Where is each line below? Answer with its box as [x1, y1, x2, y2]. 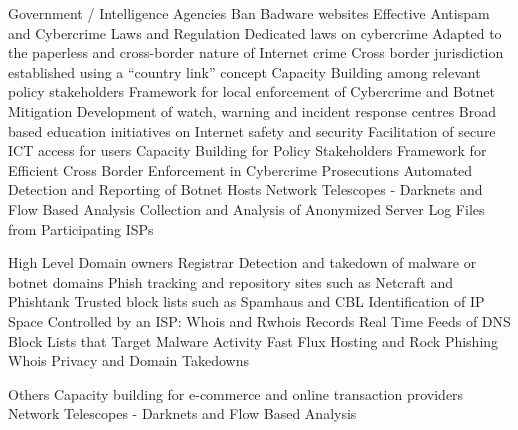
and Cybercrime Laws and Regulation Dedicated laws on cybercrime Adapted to [8, 22, 502, 43]
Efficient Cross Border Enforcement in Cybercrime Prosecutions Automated [8, 159, 473, 180]
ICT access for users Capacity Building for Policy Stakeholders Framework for [8, 140, 487, 161]
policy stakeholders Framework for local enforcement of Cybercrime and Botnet [8, 81, 495, 102]
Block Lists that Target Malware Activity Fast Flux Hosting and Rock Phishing [8, 330, 499, 351]
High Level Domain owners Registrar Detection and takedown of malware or [8, 252, 477, 273]
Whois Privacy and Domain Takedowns [8, 350, 249, 371]
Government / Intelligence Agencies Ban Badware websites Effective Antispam [8, 3, 490, 23]
